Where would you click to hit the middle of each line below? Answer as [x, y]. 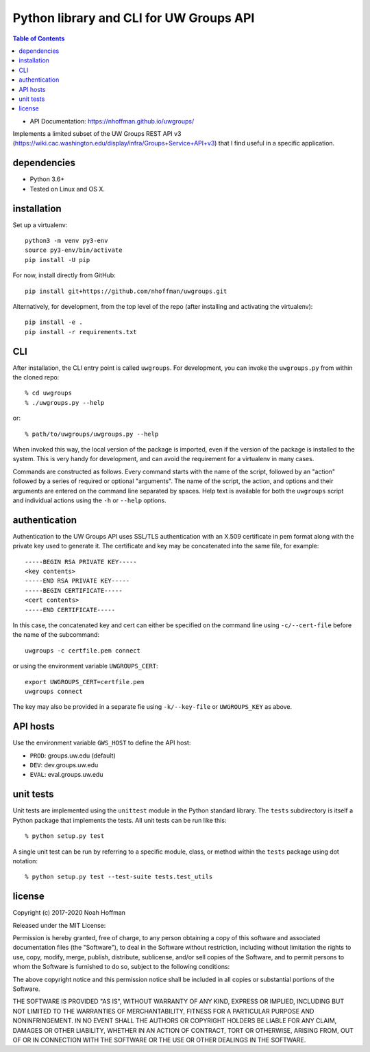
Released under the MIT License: [59, 925]
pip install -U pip [58, 260]
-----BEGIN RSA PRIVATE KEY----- [81, 562]
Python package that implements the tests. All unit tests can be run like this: [120, 820]
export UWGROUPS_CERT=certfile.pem [85, 682]
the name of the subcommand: [56, 635]
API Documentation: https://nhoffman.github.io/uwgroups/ [112, 121]
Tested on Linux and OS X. [67, 189]
